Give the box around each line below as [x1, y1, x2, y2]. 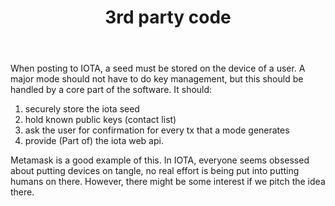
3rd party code [104, 6, 232, 29]
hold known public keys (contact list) [24, 114, 177, 126]
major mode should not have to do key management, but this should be [10, 73, 304, 85]
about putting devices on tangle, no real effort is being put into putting [10, 165, 300, 177]
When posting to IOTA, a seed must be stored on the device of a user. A [10, 62, 306, 75]
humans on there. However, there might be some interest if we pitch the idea [10, 176, 326, 188]
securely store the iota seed [24, 103, 140, 115]
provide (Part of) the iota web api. [24, 135, 164, 147]
